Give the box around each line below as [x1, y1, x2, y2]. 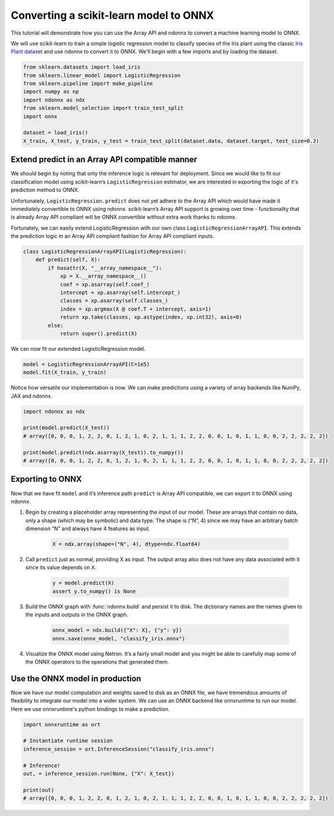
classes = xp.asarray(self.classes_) [60, 298, 168, 304]
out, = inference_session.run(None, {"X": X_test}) [23, 770, 175, 777]
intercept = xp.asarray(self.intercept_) [60, 289, 181, 296]
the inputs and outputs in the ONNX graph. [25, 611, 129, 618]
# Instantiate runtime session [23, 738, 113, 744]
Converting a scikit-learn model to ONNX [11, 9, 215, 22]
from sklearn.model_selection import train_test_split [23, 105, 184, 111]
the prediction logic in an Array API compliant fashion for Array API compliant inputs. [11, 233, 215, 240]
